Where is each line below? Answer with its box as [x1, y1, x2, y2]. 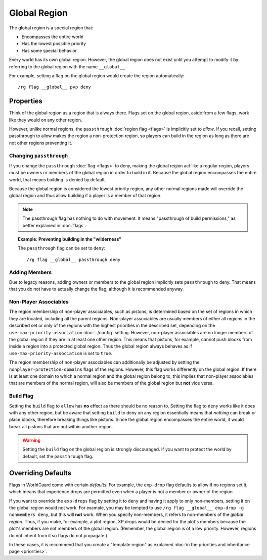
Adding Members [9, 269, 52, 276]
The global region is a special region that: [9, 25, 93, 31]
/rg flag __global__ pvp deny [18, 84, 91, 90]
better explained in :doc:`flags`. [22, 222, 86, 228]
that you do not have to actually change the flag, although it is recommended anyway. [9, 286, 184, 292]
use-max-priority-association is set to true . [9, 350, 113, 356]
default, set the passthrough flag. [22, 453, 93, 459]
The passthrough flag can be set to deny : [18, 245, 106, 251]
